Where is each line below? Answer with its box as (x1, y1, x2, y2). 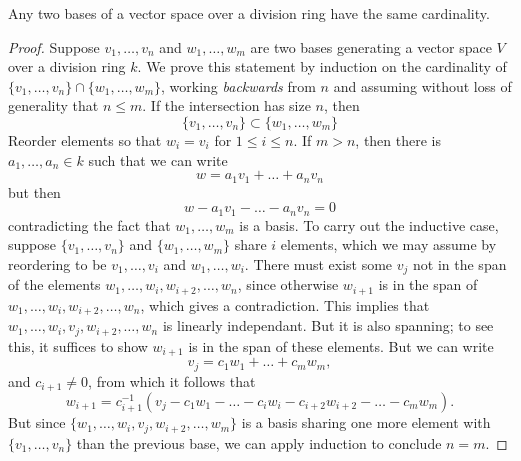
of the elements (8, 274, 101, 295)
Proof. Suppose (8, 36, 100, 57)
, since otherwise (237, 274, 339, 295)
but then (8, 181, 61, 202)
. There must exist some (244, 253, 393, 274)
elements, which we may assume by (280, 234, 497, 255)
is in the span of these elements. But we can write (188, 335, 494, 356)
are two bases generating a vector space (250, 36, 492, 57)
